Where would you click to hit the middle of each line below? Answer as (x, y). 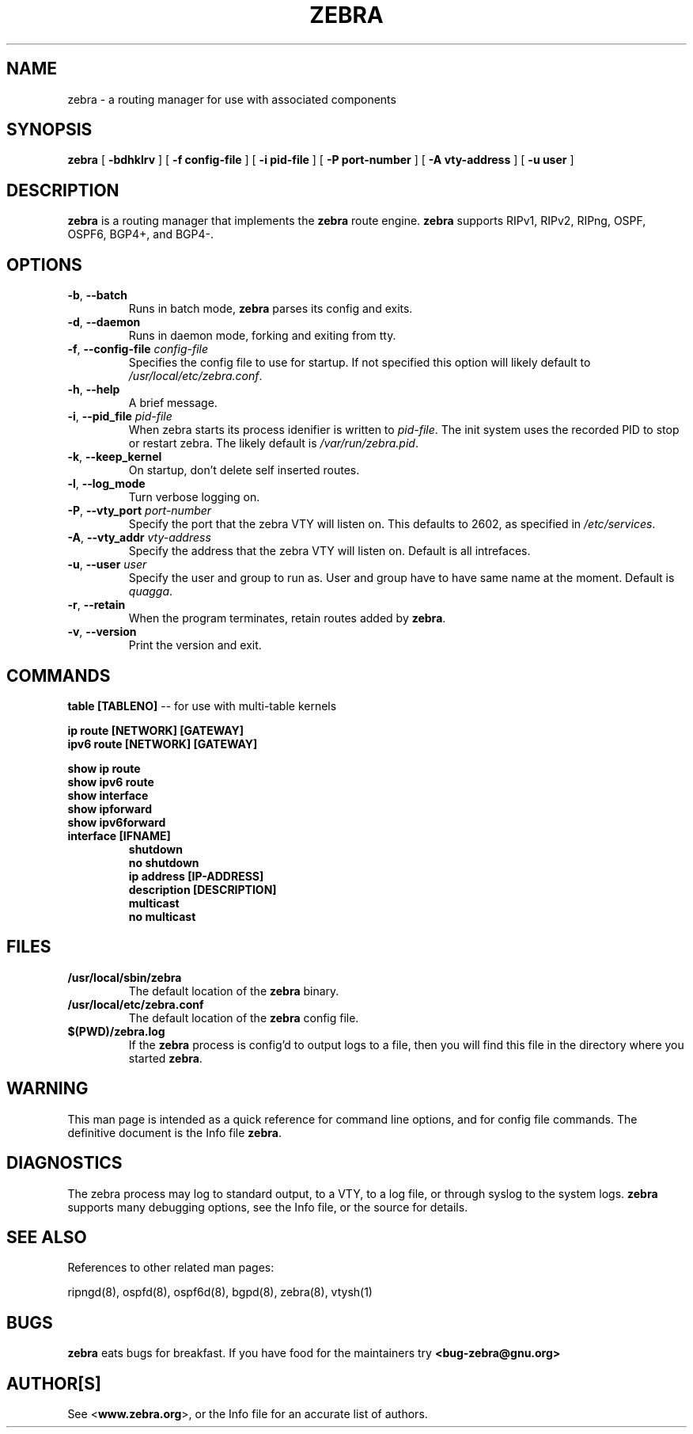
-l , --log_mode (106, 484)
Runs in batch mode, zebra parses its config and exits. (271, 309)
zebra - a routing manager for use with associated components (232, 99)
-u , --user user (107, 565)
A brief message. (173, 403)
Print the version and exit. (195, 645)
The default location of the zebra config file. (244, 1017)
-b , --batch (97, 295)
